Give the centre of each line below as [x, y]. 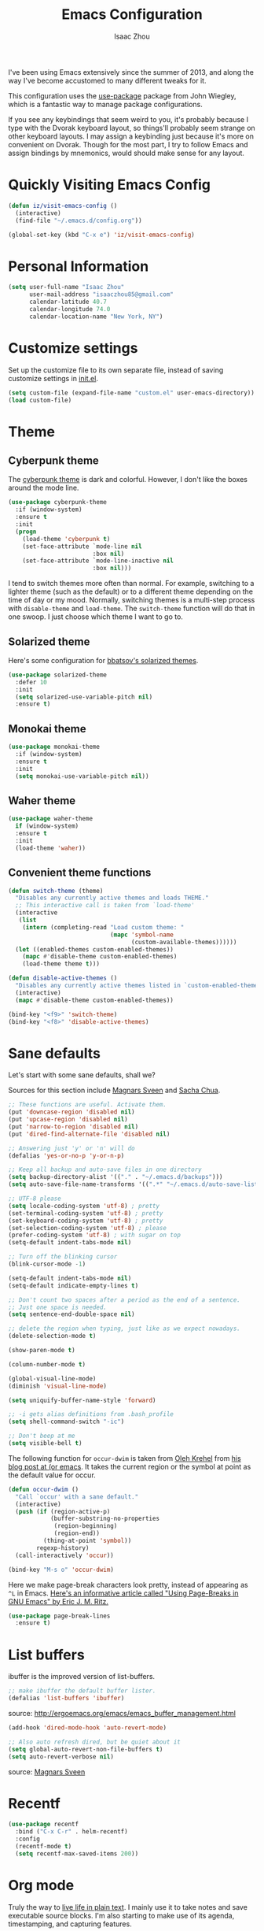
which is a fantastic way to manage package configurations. [105, 104]
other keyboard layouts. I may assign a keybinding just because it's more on [131, 136]
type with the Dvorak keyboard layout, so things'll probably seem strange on [132, 128]
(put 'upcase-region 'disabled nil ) [68, 1120]
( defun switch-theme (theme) [56, 891]
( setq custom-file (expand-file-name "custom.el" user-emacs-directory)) [132, 393]
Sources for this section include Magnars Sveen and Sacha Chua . [114, 1090]
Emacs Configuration [132, 15]
